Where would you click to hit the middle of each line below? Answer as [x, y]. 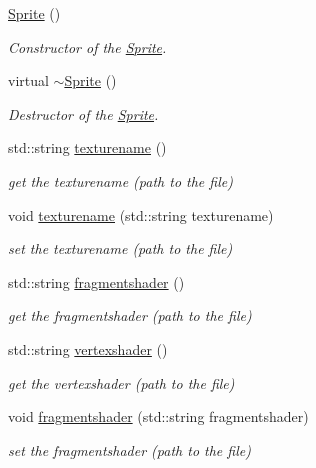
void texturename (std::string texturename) [141, 214]
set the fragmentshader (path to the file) [129, 449]
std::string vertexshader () [88, 348]
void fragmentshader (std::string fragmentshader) [158, 416]
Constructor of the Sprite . [87, 46]
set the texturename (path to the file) [120, 248]
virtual [28, 80]
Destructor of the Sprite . [83, 113]
